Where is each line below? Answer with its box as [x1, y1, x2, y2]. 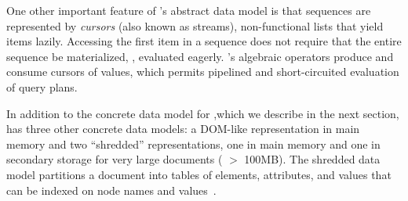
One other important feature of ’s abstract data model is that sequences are [6, 2, 371, 18]
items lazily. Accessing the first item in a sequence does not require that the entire [6, 33, 402, 49]
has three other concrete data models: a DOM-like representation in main [6, 120, 360, 137]
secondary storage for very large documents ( [6, 151, 223, 167]
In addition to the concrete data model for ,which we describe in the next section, [6, 105, 399, 121]
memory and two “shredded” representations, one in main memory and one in [6, 135, 381, 152]
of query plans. [6, 78, 78, 95]
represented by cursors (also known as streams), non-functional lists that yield [6, 17, 384, 34]
